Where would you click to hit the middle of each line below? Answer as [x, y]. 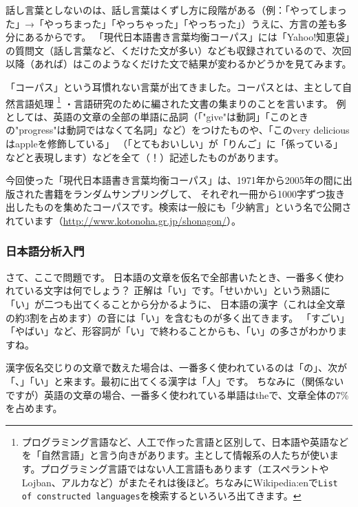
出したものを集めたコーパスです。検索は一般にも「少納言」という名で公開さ [179, 207]
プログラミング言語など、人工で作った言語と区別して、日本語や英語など [185, 441]
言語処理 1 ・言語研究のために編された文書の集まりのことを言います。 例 [180, 102]
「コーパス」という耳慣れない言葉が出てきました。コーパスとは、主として [174, 86]
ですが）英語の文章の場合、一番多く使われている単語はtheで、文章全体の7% [177, 394]
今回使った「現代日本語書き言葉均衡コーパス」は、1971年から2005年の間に [174, 180]
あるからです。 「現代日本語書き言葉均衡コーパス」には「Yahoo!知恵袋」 [187, 37]
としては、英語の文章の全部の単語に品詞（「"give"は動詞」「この [147, 116]
